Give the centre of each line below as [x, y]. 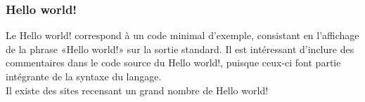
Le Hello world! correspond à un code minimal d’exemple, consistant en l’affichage [182, 35]
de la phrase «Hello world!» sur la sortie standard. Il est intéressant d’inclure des [180, 49]
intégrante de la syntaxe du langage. [84, 76]
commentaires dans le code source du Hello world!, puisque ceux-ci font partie [173, 63]
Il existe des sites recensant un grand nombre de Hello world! [137, 90]
